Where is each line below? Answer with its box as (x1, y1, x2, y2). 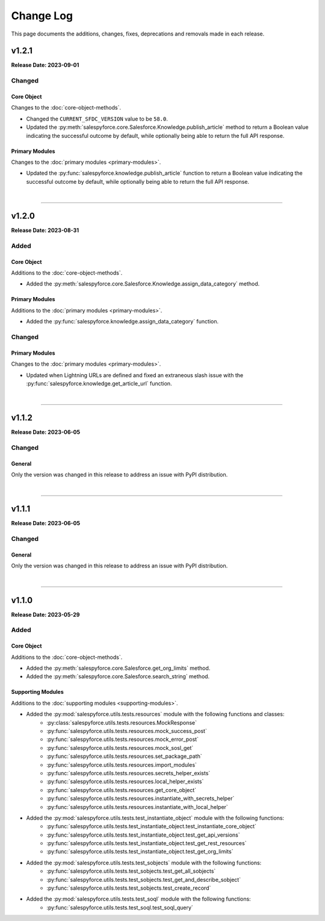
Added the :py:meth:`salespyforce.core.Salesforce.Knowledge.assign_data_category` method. (26, 280, 260, 287)
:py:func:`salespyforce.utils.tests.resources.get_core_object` (46, 786, 197, 793)
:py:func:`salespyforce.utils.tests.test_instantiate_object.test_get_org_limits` (46, 848, 234, 855)
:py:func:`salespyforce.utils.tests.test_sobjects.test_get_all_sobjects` (46, 867, 216, 875)
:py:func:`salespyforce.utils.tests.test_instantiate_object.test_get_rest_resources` (46, 840, 247, 847)
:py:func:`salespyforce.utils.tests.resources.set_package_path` (46, 753, 202, 760)
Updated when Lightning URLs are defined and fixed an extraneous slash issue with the (26, 371, 244, 379)
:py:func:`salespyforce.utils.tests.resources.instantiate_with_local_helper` (46, 803, 228, 810)
